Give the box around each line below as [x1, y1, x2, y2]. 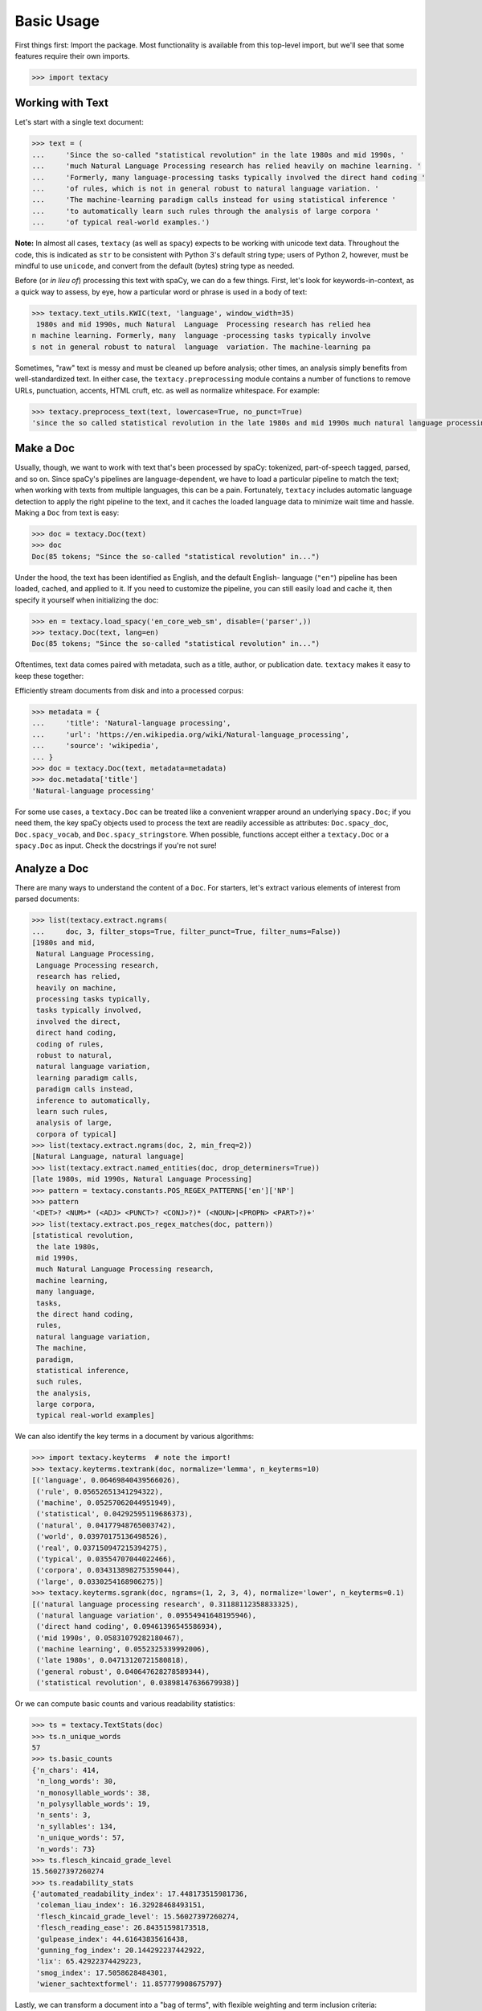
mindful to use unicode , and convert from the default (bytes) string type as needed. [14, 261, 295, 270]
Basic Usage [14, 12, 100, 30]
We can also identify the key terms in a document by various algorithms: [14, 1432, 255, 1441]
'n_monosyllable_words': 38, [36, 1788, 151, 1797]
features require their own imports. [14, 51, 130, 60]
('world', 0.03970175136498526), [36, 1532, 168, 1541]
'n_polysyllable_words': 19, [36, 1799, 151, 1808]
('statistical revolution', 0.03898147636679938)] [36, 1678, 240, 1688]
